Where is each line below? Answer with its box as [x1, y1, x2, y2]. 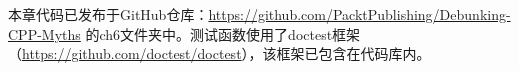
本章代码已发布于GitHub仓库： [8, 4, 209, 24]
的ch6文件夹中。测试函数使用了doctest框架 [85, 23, 361, 44]
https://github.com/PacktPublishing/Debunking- [208, 4, 511, 24]
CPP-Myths [8, 23, 81, 44]
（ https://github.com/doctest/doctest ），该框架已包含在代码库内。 [8, 43, 431, 64]
